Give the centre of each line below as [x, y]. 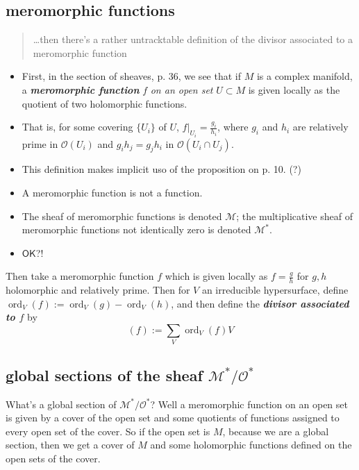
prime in [40, 143]
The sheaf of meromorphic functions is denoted [122, 216]
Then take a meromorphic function [80, 276]
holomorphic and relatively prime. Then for [98, 290]
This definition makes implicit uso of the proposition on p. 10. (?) [161, 169]
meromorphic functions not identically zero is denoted [136, 229]
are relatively [320, 127]
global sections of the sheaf [104, 375]
